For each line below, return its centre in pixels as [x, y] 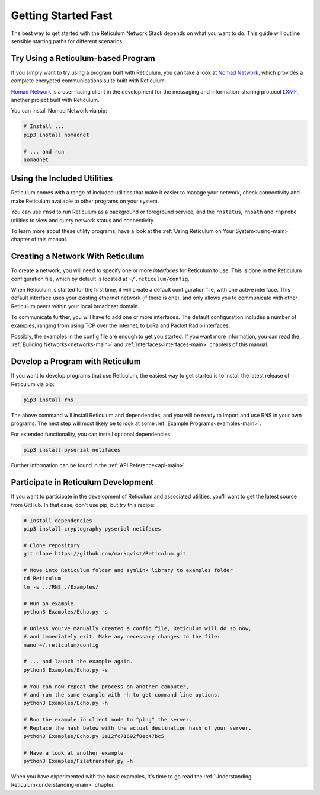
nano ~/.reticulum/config [61, 645]
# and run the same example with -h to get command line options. [122, 695]
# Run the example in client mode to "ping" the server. [108, 720]
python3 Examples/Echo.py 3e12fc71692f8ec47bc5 [94, 736]
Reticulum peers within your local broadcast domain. [75, 306]
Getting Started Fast [62, 15]
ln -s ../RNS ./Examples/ [61, 587]
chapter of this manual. [39, 240]
